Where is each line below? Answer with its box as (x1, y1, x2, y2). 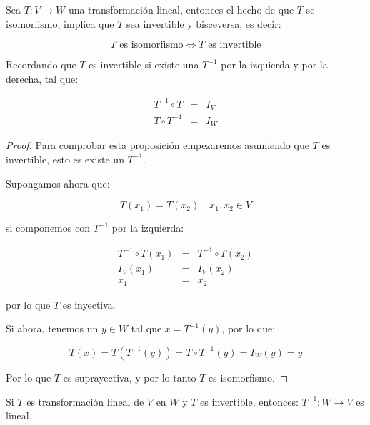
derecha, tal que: (6, 71, 79, 86)
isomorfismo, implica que (6, 16, 114, 31)
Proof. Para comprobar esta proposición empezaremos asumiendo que (6, 138, 309, 153)
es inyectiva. (62, 297, 116, 312)
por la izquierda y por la (221, 57, 328, 72)
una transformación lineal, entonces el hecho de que (68, 2, 294, 16)
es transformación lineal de (26, 394, 144, 409)
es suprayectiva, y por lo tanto (63, 369, 196, 384)
